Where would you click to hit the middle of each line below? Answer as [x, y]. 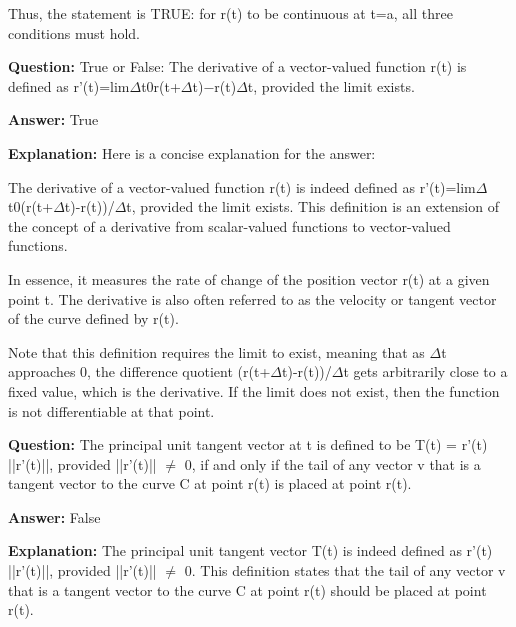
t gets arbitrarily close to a [425, 371]
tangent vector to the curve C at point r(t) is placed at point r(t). [210, 483]
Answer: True [53, 119]
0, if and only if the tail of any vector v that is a [332, 463]
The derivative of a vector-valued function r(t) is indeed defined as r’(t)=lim [242, 186]
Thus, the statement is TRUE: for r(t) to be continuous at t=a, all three [230, 13]
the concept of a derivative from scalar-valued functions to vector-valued [229, 225]
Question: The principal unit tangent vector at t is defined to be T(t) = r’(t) [248, 444]
